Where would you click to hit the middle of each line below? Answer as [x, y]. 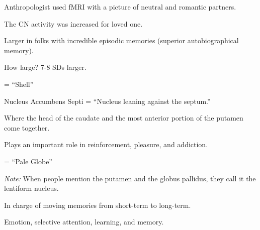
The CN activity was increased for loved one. [73, 23]
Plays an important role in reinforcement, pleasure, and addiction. [106, 144]
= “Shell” [19, 84]
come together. [27, 127]
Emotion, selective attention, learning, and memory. [84, 222]
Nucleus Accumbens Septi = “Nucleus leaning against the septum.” [107, 101]
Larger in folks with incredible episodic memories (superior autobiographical [121, 40]
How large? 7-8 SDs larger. [45, 67]
